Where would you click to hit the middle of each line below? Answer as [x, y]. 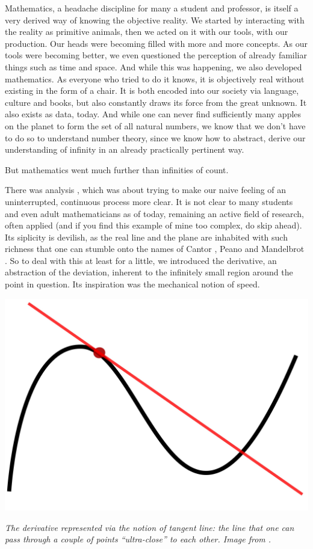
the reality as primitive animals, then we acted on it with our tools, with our [147, 32]
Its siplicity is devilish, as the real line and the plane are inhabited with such [146, 237]
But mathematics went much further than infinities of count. [117, 169]
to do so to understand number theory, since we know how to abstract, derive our [155, 137]
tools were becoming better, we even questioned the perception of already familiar [156, 55]
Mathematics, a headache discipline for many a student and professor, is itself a [152, 8]
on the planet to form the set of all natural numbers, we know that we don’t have [155, 125]
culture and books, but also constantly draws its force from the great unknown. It [156, 102]
